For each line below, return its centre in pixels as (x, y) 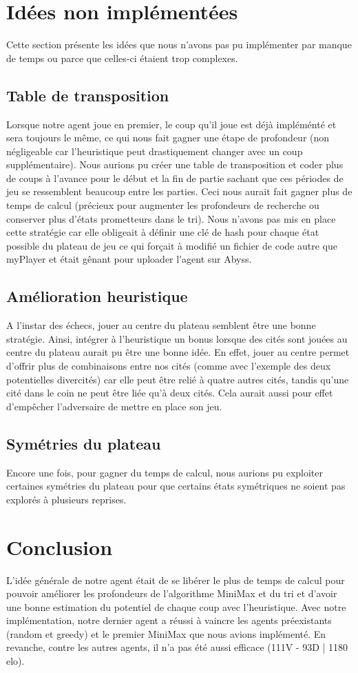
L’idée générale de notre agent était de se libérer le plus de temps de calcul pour (176, 580)
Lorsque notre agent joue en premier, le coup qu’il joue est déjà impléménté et (171, 124)
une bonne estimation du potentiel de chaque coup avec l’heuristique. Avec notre (176, 606)
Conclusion (60, 546)
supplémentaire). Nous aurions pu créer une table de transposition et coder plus (175, 164)
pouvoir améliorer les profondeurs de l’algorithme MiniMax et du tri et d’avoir (172, 593)
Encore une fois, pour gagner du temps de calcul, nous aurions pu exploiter (165, 472)
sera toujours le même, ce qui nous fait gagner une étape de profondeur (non (168, 138)
